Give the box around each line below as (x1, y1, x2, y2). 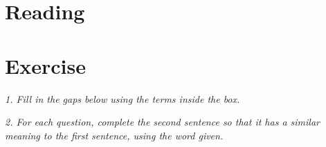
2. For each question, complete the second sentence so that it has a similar (5, 115, 320, 129)
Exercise (5, 51, 86, 79)
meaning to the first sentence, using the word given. (5, 128, 224, 142)
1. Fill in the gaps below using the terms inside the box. (5, 91, 240, 106)
